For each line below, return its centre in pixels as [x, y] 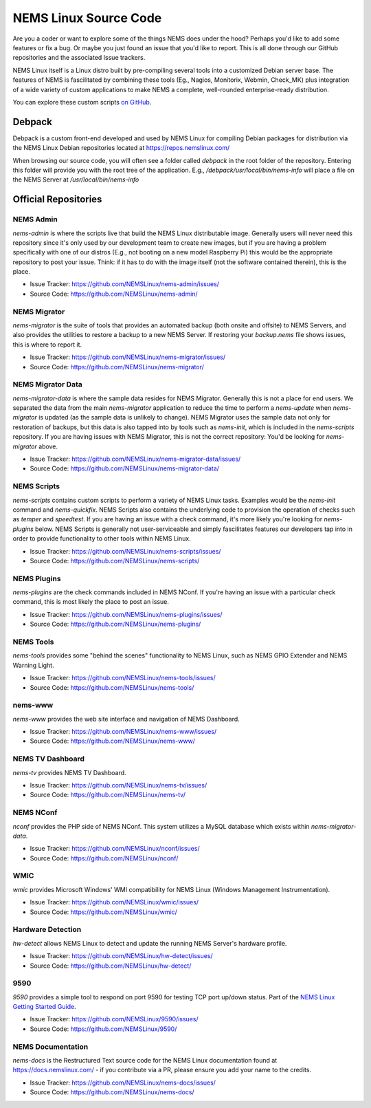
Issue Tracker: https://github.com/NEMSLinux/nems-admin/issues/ [125, 284]
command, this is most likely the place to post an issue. [91, 602]
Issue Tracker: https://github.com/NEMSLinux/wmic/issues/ [114, 902]
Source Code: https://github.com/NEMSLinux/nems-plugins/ [115, 624]
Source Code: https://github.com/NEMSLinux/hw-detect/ [111, 966]
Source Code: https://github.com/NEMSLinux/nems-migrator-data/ [125, 468]
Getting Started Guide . [44, 1007]
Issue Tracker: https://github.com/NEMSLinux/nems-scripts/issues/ [125, 551]
